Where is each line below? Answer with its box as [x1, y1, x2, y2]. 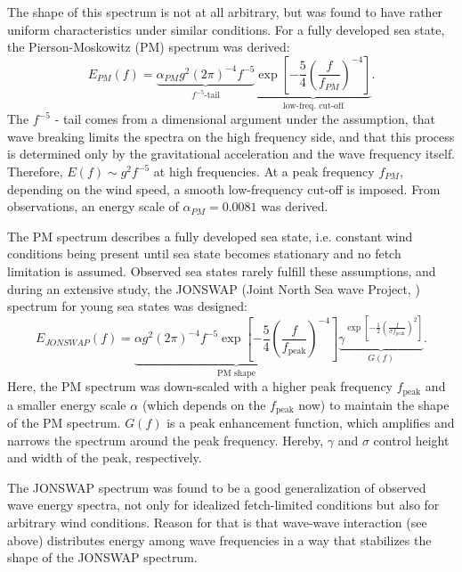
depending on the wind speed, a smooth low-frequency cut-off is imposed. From [7, 179, 441, 198]
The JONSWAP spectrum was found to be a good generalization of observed [7, 478, 426, 496]
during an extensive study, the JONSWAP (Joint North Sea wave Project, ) [7, 279, 420, 298]
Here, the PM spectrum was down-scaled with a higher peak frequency [7, 377, 393, 396]
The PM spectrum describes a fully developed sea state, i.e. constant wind [7, 226, 413, 245]
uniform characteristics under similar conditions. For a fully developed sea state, [7, 20, 445, 38]
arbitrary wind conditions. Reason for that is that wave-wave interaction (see [7, 513, 427, 532]
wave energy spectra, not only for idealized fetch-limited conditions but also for [7, 495, 440, 514]
